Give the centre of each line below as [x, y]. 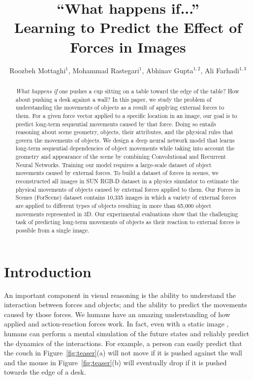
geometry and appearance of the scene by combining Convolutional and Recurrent [121, 157]
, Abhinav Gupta [168, 70]
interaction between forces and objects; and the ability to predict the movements [126, 305]
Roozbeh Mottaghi [38, 70]
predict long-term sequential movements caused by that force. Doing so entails [116, 124]
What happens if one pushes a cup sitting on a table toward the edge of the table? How [127, 91]
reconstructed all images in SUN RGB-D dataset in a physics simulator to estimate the [127, 181]
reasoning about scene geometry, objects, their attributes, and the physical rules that [124, 132]
